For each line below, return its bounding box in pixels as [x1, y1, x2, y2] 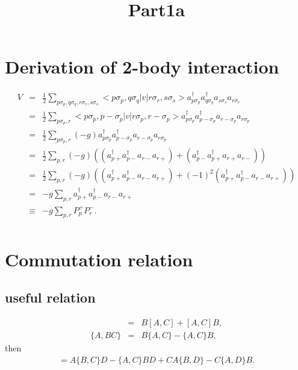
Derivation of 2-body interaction [5, 54, 279, 79]
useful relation [5, 288, 96, 307]
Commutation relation [5, 246, 193, 271]
